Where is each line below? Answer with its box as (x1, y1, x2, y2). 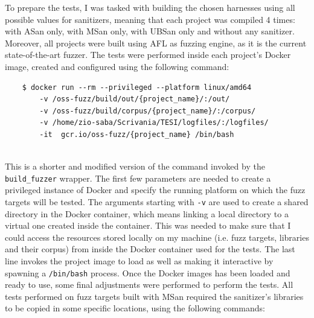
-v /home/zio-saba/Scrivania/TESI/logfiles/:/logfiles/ (39, 118, 269, 127)
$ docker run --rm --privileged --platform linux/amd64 (22, 83, 252, 92)
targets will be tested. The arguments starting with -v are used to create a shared (5, 195, 309, 208)
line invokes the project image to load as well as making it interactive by (5, 255, 274, 267)
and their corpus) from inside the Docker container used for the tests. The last (5, 243, 295, 255)
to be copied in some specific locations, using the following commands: (5, 302, 265, 314)
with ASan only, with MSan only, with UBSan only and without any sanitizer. (5, 25, 295, 37)
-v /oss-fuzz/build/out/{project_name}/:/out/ (39, 95, 230, 104)
